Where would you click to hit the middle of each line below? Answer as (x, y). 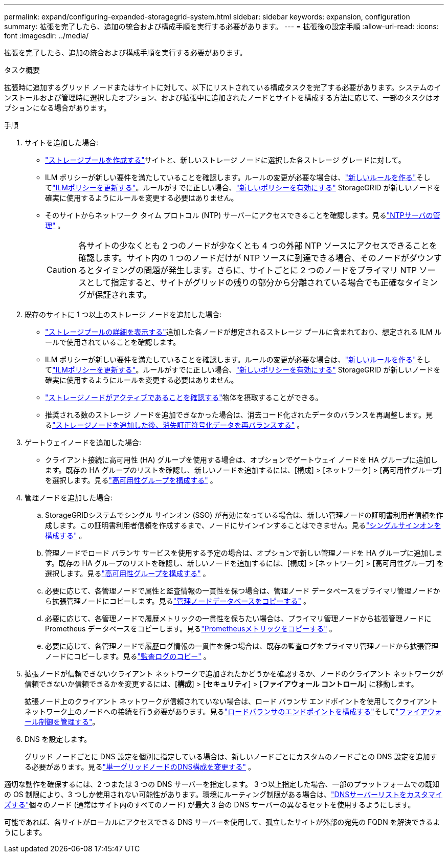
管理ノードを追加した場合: (69, 498)
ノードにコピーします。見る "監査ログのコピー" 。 (128, 656)
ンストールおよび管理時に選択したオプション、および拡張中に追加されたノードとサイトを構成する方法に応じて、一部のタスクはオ (222, 97)
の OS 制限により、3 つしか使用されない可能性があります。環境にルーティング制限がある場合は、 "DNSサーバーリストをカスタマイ (223, 794)
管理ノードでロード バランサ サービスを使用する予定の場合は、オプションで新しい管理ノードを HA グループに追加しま (244, 553)
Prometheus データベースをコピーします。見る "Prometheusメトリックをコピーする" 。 (191, 629)
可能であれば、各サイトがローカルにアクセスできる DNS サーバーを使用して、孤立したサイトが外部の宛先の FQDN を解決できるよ (222, 822)
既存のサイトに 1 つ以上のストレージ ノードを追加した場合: (123, 314)
